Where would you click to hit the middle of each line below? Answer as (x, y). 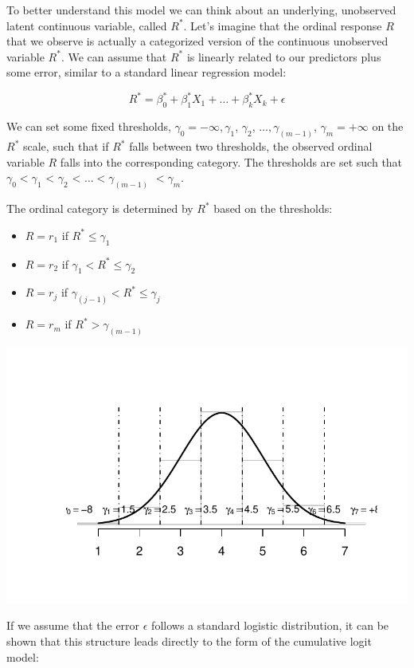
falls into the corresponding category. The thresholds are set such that (231, 161)
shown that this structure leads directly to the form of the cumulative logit (189, 640)
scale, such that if (66, 146)
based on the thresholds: (273, 208)
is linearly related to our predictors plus (284, 56)
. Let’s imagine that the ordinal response (283, 25)
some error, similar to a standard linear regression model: (146, 72)
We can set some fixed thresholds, (89, 126)
